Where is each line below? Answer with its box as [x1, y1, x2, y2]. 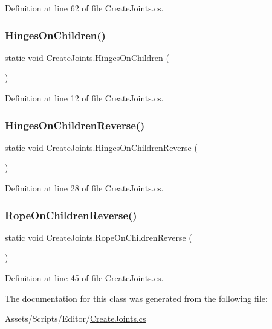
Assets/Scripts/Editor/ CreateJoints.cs [5, 312, 146, 325]
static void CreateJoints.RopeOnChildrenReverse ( [5, 231, 192, 243]
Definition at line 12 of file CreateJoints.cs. [5, 92, 164, 104]
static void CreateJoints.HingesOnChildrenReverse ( [5, 141, 198, 153]
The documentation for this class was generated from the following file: [5, 292, 268, 304]
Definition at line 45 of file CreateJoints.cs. [5, 272, 164, 284]
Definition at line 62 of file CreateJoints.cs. [5, 2, 164, 14]
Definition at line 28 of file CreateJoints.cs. [5, 182, 164, 194]
